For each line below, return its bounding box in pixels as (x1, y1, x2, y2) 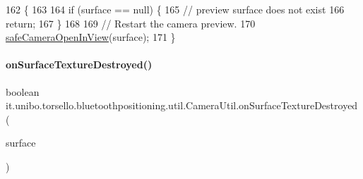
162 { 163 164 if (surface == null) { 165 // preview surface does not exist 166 (6, 2, 345, 16)
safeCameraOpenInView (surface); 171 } (6, 30, 176, 44)
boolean (6, 84, 40, 99)
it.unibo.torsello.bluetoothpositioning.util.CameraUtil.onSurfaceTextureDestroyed (6, 98, 358, 113)
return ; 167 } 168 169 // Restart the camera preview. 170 (6, 16, 256, 30)
